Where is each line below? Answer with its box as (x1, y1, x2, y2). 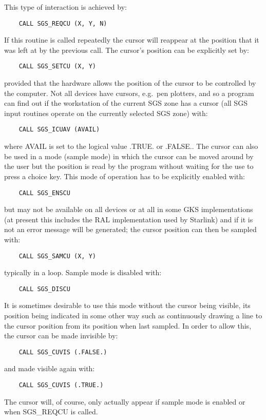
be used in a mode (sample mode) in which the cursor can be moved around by (4, 150, 254, 161)
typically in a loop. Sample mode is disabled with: (4, 267, 162, 278)
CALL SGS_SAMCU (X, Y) (18, 252, 96, 260)
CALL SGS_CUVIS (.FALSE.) (18, 348, 107, 356)
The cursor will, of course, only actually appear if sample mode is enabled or (4, 396, 245, 407)
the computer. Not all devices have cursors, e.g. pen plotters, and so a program (4, 87, 254, 98)
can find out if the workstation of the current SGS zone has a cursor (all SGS (4, 98, 248, 108)
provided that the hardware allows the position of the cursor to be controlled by (4, 78, 256, 88)
